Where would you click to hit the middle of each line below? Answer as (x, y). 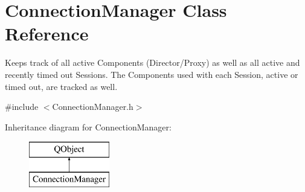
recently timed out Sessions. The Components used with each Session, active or (152, 74)
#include (22, 107)
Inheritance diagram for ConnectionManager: (88, 126)
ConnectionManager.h (93, 107)
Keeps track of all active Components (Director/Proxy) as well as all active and (152, 62)
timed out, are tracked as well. (61, 86)
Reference (47, 34)
